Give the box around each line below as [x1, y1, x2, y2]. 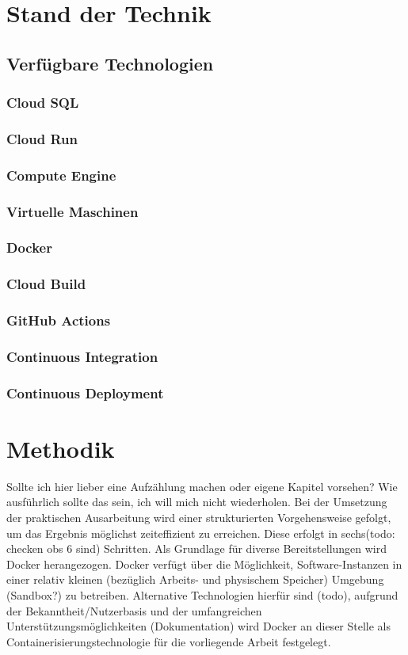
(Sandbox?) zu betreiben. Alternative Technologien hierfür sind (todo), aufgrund [6, 587, 398, 604]
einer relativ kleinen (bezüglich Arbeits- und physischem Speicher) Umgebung [6, 571, 384, 588]
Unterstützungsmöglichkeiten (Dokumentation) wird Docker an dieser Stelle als [6, 618, 391, 634]
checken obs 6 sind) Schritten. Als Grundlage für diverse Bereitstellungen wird [6, 540, 387, 557]
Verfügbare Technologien [6, 51, 214, 75]
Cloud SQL [6, 93, 79, 112]
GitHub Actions [6, 310, 111, 330]
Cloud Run [6, 128, 78, 148]
